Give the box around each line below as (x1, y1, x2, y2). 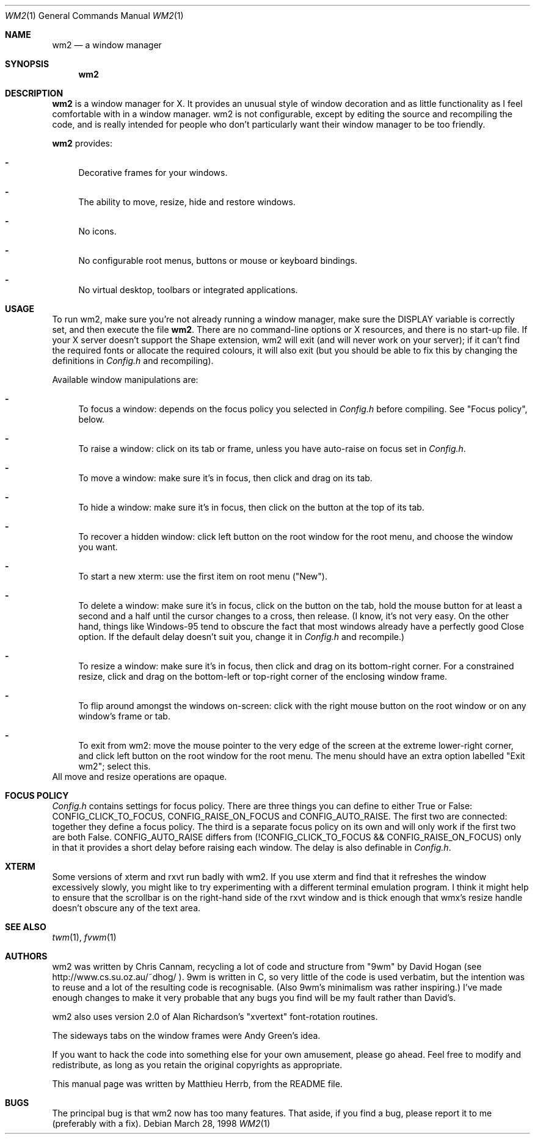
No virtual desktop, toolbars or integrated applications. (78, 285, 298, 295)
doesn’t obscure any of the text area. (52, 903, 201, 913)
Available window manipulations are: (52, 374, 198, 385)
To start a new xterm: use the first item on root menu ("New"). (78, 571, 327, 581)
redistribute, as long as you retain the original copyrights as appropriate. (52, 1060, 343, 1070)
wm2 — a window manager (52, 40, 162, 50)
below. (78, 414, 105, 424)
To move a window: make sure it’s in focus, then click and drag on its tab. (78, 473, 373, 483)
